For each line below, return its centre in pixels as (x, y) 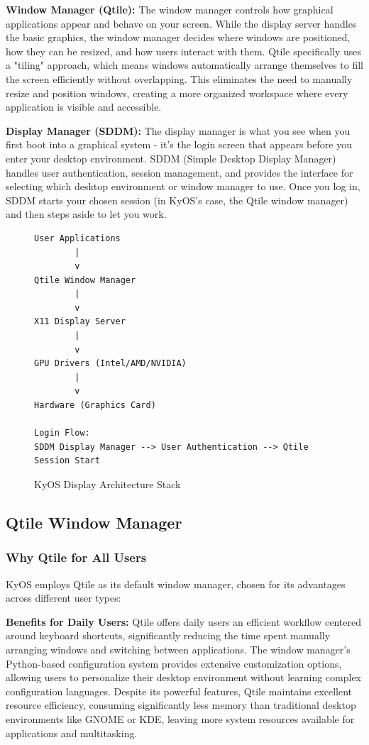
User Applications (77, 238)
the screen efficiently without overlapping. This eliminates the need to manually (179, 78)
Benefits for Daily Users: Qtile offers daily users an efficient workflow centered (183, 621)
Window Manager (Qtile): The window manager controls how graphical (170, 9)
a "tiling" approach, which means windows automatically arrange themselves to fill (184, 65)
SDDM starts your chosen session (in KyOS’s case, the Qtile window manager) (177, 200)
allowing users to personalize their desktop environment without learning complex (184, 677)
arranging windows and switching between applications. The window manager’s (178, 649)
